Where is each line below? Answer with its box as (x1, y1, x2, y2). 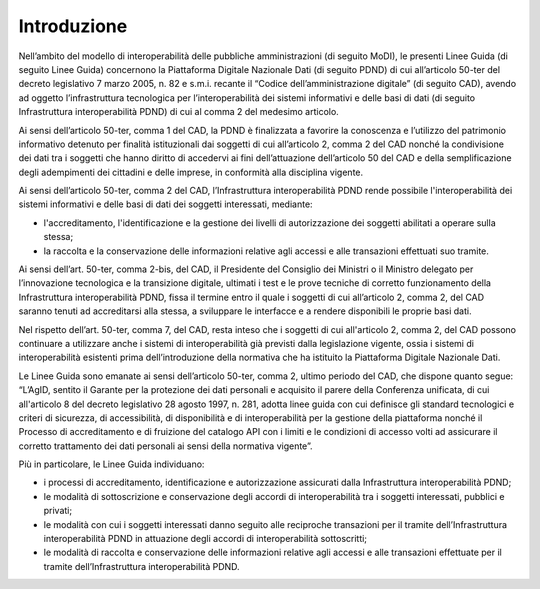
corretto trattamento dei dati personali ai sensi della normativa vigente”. (18, 440, 314, 452)
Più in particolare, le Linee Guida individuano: (18, 458, 205, 470)
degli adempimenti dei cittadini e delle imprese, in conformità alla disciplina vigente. (18, 166, 364, 178)
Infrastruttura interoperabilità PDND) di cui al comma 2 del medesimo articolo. (18, 106, 339, 118)
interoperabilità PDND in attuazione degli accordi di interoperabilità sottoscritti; (43, 533, 368, 545)
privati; (43, 505, 73, 517)
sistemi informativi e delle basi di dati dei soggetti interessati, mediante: (18, 198, 314, 210)
